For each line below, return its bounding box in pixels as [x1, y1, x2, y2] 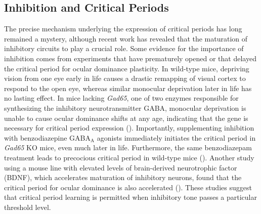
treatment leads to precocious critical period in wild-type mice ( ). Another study [4, 152, 254, 162]
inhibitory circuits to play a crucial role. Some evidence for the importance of [4, 43, 244, 54]
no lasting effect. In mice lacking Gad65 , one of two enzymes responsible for [4, 93, 239, 103]
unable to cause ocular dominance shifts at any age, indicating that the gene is [4, 112, 248, 123]
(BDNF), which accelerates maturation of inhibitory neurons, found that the [4, 172, 242, 183]
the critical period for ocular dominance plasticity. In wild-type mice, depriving [4, 63, 249, 73]
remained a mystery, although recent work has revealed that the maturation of [4, 33, 248, 44]
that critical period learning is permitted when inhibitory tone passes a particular [4, 192, 257, 202]
